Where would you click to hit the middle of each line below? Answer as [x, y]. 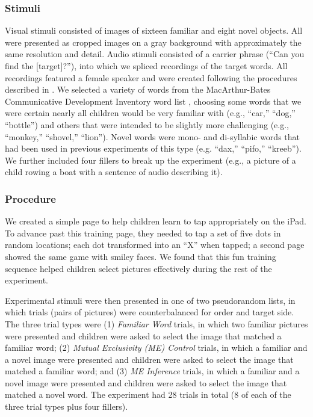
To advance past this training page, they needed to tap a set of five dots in [143, 233]
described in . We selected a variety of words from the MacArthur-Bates [138, 89]
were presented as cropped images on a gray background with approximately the [153, 42]
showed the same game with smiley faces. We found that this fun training [141, 256]
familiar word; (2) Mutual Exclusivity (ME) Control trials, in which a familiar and [156, 348]
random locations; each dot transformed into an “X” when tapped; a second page [155, 245]
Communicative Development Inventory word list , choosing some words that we [153, 101]
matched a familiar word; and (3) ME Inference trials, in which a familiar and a [152, 371]
